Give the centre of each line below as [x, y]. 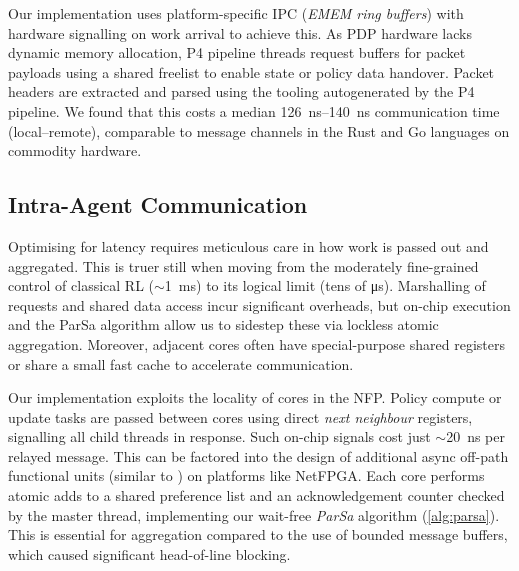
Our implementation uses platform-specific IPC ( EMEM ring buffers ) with [236, 13]
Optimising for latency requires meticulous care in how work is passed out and [248, 245]
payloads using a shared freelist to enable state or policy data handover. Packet [251, 71]
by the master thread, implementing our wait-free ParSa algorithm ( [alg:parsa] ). [254, 514]
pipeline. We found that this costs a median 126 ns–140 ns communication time [254, 110]
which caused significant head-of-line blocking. [149, 553]
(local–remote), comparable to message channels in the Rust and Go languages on [259, 130]
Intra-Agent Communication [158, 204]
